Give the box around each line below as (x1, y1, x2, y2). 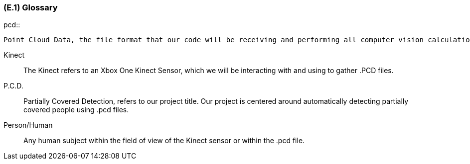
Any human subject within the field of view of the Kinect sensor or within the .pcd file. (23, 136, 305, 145)
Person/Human (3, 121, 53, 130)
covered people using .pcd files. (23, 105, 129, 114)
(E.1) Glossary (3, 2, 58, 12)
